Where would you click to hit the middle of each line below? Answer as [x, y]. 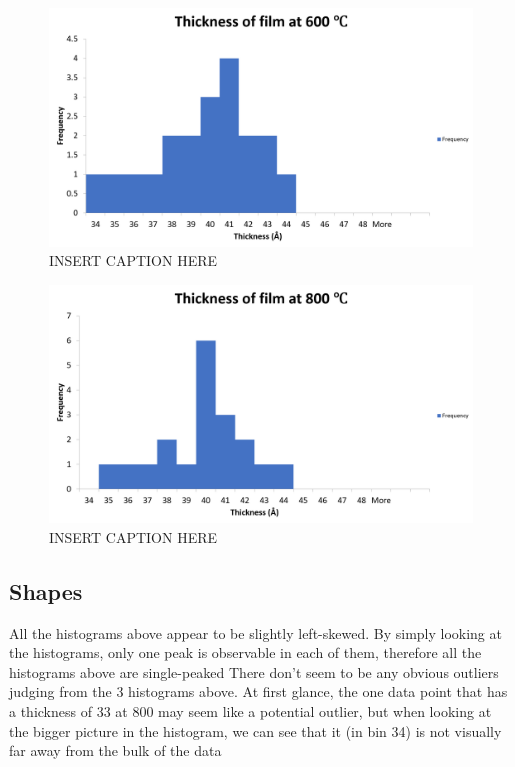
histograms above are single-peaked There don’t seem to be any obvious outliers [254, 671]
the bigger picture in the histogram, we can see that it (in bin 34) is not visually [255, 730]
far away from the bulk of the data [115, 750]
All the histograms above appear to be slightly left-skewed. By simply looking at [255, 632]
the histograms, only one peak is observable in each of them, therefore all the [245, 652]
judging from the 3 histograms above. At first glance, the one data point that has [258, 691]
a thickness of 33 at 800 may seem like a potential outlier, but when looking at [250, 710]
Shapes [46, 590]
